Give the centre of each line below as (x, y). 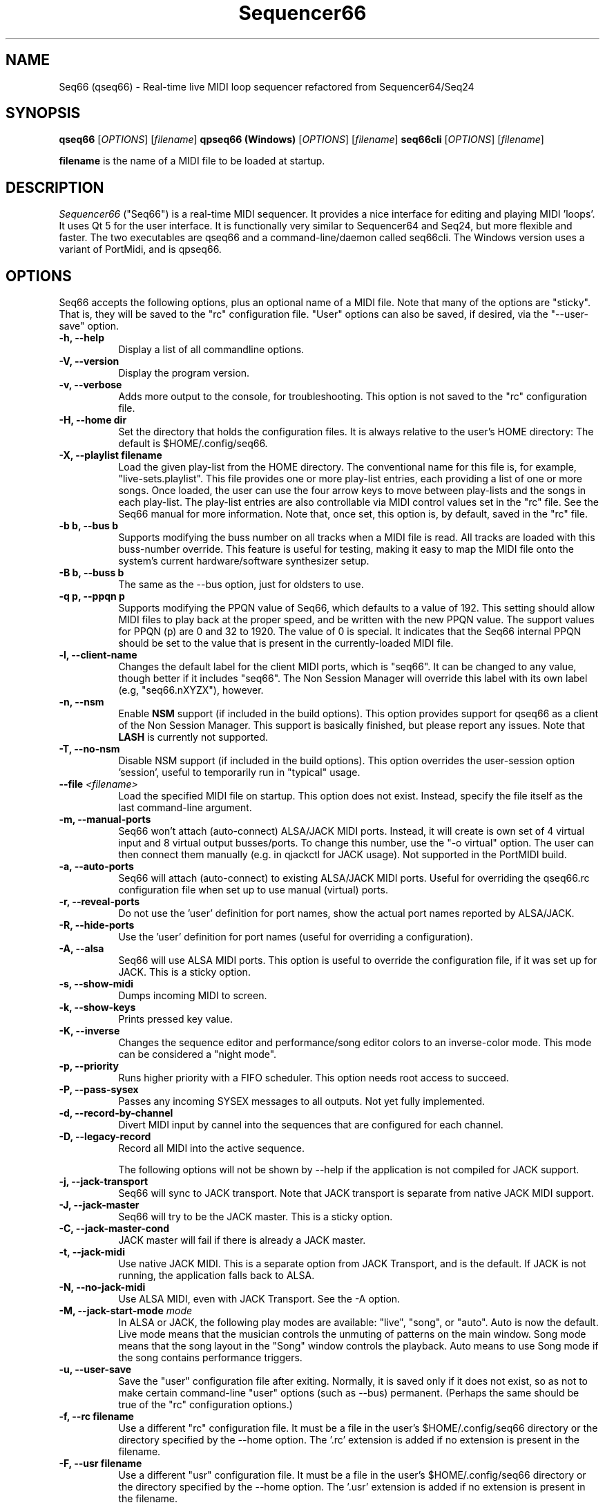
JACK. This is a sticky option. (184, 972)
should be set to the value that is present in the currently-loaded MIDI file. (286, 643)
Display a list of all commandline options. (211, 350)
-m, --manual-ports (105, 820)
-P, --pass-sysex (99, 1090)
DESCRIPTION (55, 187)
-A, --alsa (81, 949)
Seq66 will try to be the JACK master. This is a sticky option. (256, 1217)
